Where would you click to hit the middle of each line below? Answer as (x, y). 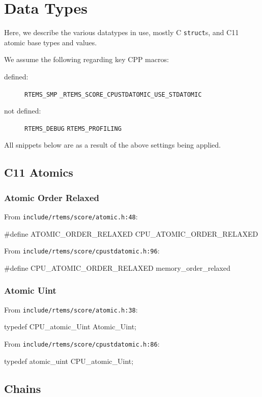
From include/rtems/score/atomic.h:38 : (71, 309)
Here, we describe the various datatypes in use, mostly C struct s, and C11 (122, 32)
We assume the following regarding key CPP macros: (86, 59)
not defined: (23, 111)
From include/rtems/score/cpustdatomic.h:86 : (82, 344)
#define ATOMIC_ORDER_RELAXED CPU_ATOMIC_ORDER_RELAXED (131, 233)
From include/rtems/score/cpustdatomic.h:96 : (82, 251)
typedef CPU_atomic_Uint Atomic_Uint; (70, 327)
